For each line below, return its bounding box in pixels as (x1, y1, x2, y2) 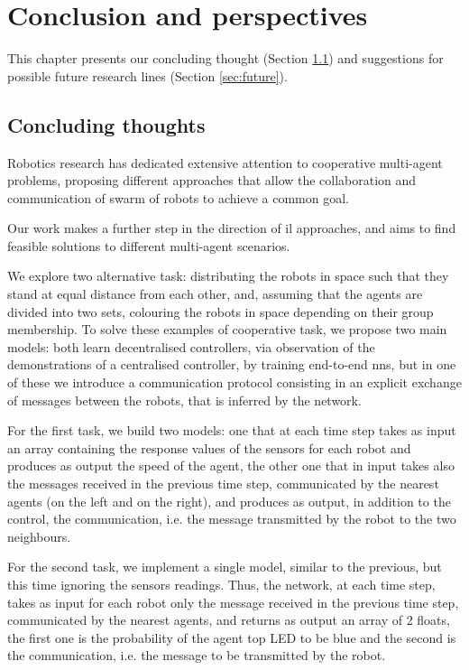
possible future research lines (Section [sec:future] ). (7, 66, 288, 85)
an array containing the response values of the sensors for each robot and (7, 438, 411, 457)
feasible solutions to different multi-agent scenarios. (7, 236, 290, 255)
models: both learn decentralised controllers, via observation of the (7, 337, 375, 356)
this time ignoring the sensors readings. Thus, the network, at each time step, (7, 574, 436, 593)
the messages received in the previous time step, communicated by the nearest (7, 474, 439, 493)
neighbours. (7, 526, 71, 545)
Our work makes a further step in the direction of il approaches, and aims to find (7, 219, 456, 237)
